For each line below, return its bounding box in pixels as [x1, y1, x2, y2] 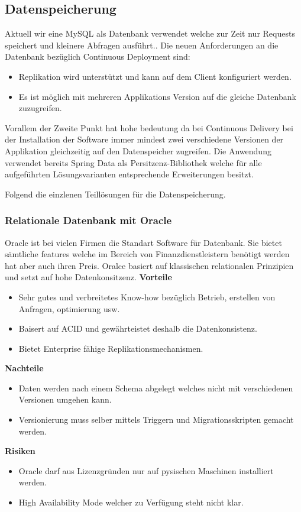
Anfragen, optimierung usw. [18, 302, 120, 315]
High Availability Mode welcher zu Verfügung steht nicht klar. [18, 496, 244, 508]
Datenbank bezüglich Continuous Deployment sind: [5, 50, 190, 63]
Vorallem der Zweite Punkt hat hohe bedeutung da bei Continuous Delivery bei [5, 121, 293, 134]
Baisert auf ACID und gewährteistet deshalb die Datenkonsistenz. [18, 322, 257, 335]
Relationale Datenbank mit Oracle [5, 213, 172, 228]
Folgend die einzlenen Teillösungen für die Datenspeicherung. [5, 187, 226, 200]
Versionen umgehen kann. [18, 393, 112, 406]
